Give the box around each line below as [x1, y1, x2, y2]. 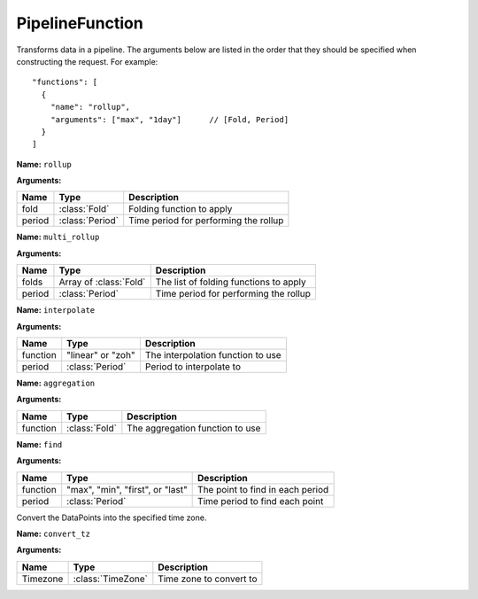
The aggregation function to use [127, 422, 261, 434]
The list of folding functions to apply [155, 276, 307, 288]
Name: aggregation [16, 377, 96, 389]
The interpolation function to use [144, 349, 282, 362]
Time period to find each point [197, 494, 324, 507]
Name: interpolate [16, 305, 96, 315]
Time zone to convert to [158, 572, 258, 585]
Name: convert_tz [16, 528, 90, 539]
